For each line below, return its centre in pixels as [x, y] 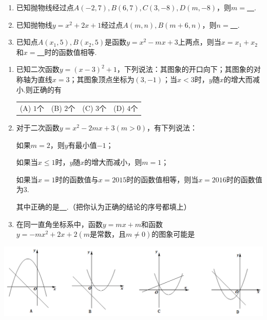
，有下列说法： [172, 127]
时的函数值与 [77, 179]
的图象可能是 [173, 234]
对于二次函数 [38, 127]
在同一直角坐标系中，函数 [59, 224]
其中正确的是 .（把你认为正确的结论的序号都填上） [103, 206]
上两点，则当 [199, 42]
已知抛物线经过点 [45, 7]
